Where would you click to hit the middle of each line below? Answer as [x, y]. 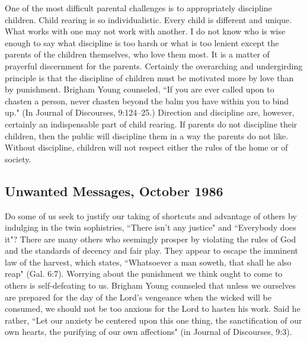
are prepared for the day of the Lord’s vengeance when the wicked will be [138, 297]
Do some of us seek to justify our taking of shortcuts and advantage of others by [151, 215]
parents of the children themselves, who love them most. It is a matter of [137, 54]
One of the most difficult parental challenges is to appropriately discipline [138, 8]
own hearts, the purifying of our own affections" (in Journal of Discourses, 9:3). [148, 332]
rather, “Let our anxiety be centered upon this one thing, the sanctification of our [153, 320]
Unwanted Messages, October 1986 [114, 191]
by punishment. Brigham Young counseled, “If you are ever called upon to [140, 89]
